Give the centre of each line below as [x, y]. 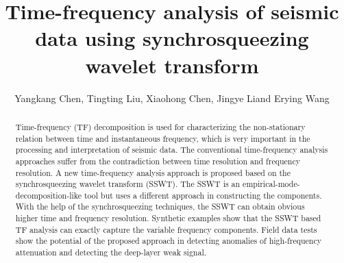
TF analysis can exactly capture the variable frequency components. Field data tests [166, 229]
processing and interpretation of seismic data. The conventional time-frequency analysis [172, 150]
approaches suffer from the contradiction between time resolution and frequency [158, 161]
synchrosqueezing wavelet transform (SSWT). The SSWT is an [128, 184]
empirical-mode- [271, 184]
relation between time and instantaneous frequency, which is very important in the [163, 138]
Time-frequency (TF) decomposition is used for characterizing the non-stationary [160, 126]
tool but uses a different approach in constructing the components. [203, 195]
